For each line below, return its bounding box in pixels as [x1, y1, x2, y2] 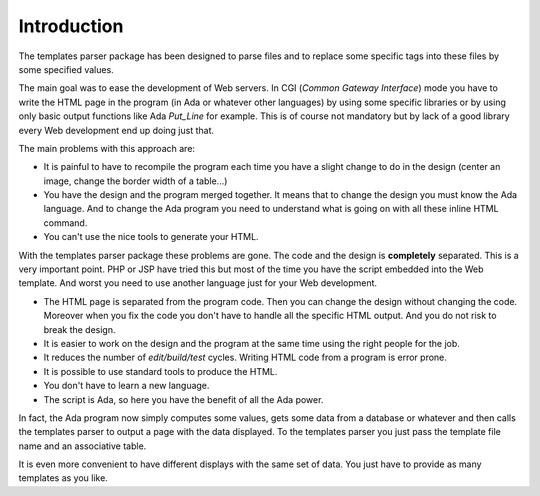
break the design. [43, 323, 116, 335]
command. [43, 216, 88, 229]
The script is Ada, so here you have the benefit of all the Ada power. [43, 393, 324, 405]
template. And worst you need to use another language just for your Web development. [18, 277, 378, 289]
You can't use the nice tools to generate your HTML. [43, 231, 259, 243]
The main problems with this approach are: [18, 142, 195, 154]
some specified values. [18, 63, 114, 75]
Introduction [18, 15, 124, 37]
